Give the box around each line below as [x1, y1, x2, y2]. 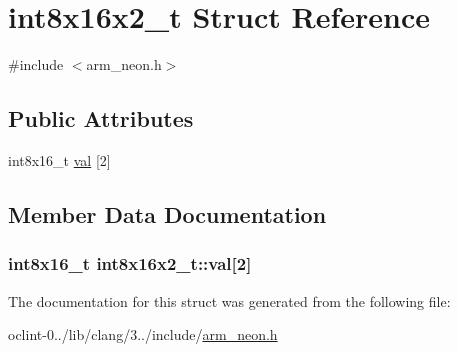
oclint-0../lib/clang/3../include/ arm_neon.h [8, 324, 278, 345]
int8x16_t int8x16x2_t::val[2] [8, 251, 252, 276]
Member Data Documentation [8, 198, 327, 229]
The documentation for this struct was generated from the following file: [8, 290, 451, 311]
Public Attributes [8, 103, 194, 134]
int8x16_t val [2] [8, 149, 111, 170]
